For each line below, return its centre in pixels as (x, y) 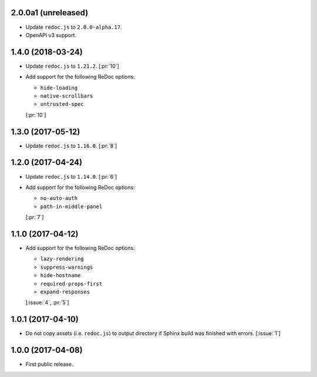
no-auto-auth (59, 198)
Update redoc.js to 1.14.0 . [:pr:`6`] (71, 176)
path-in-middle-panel (71, 206)
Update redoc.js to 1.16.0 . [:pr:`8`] (71, 146)
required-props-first (71, 283)
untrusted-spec (62, 104)
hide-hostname (60, 276)
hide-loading (59, 88)
